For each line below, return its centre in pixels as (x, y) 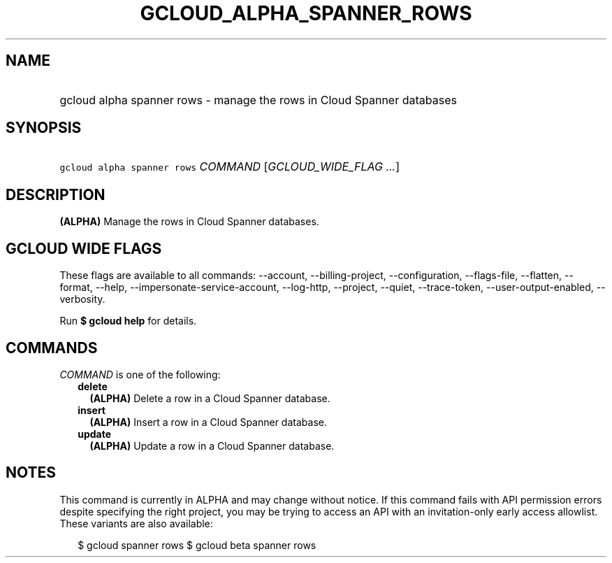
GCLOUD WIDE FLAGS (84, 248)
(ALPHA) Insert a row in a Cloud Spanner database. (208, 422)
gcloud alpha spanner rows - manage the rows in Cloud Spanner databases (258, 100)
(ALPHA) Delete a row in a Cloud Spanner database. (210, 398)
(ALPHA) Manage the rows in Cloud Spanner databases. (189, 222)
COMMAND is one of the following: (140, 374)
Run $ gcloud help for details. (128, 321)
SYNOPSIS (44, 128)
